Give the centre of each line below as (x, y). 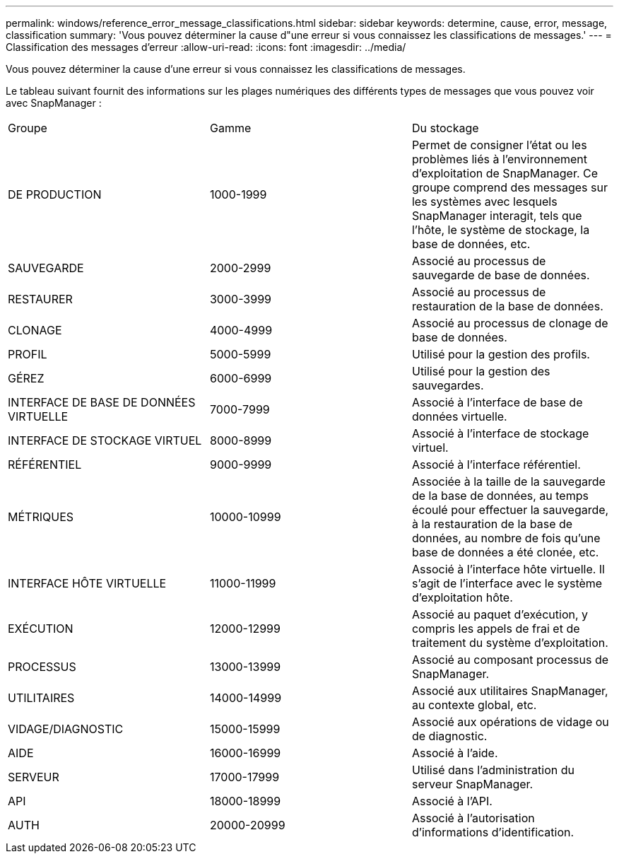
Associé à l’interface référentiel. (496, 464)
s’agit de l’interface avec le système (507, 583)
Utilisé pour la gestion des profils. (501, 354)
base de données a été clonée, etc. (505, 552)
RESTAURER (40, 299)
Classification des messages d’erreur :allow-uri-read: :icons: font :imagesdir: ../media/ (206, 47)
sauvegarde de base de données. (501, 275)
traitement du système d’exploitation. (510, 643)
